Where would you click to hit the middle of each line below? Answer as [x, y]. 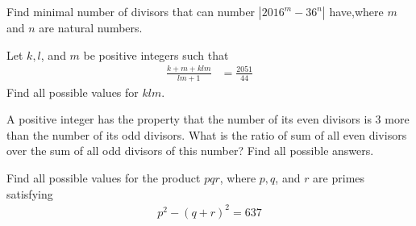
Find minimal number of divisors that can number [131, 11]
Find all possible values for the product [104, 177]
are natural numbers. [91, 27]
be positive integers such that [156, 54]
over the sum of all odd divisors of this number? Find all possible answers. [190, 151]
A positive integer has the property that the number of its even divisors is [189, 119]
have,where [356, 11]
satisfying [30, 193]
